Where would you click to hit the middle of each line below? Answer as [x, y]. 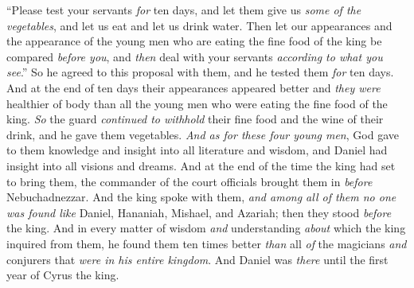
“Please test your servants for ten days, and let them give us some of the [184, 10]
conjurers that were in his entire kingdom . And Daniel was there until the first [197, 259]
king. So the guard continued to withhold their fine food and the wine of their [195, 119]
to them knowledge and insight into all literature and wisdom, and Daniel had [197, 150]
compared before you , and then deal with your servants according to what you [195, 56]
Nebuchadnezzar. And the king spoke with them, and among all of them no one [201, 197]
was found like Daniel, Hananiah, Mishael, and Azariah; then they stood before [199, 212]
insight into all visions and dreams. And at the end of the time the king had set [201, 165]
